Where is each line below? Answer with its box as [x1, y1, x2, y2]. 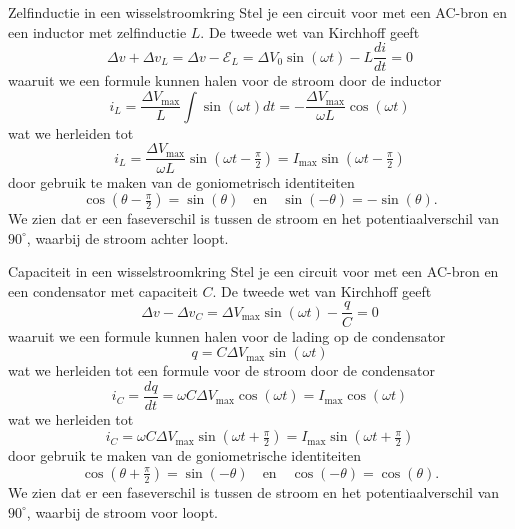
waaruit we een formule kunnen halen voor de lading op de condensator [8, 325, 446, 346]
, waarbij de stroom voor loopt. [26, 501, 218, 522]
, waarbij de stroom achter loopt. [26, 227, 229, 248]
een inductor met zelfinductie [8, 21, 187, 42]
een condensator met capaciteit [8, 280, 198, 301]
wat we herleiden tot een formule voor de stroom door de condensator [8, 360, 435, 381]
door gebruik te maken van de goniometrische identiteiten [8, 445, 361, 466]
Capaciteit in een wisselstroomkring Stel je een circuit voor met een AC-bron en [8, 261, 499, 282]
